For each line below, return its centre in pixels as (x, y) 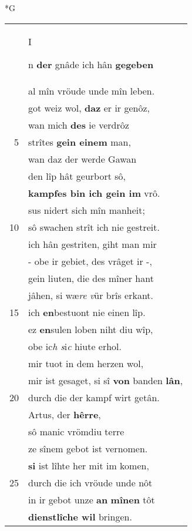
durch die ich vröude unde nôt (90, 482)
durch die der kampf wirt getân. (94, 397)
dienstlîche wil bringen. (80, 516)
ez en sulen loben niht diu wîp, (91, 329)
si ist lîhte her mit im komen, (89, 465)
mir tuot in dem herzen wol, (86, 363)
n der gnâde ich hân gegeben (91, 64)
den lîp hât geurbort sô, (77, 176)
